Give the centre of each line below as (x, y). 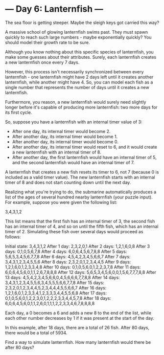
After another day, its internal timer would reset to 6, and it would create (85, 147)
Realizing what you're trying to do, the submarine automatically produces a (81, 192)
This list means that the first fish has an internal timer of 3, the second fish (80, 221)
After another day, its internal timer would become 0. (65, 142)
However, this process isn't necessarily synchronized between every (74, 71)
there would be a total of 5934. (36, 333)
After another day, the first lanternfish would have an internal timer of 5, (84, 157)
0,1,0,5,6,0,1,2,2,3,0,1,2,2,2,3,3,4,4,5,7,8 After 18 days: (58, 298)
